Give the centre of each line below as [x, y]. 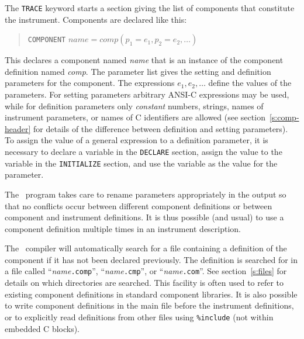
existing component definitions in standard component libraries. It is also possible [151, 294]
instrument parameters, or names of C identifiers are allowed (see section [135, 117]
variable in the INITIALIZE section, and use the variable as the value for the [141, 163]
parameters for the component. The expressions [90, 83]
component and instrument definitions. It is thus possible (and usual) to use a [144, 217]
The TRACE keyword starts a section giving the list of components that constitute [150, 8]
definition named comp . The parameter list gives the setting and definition [138, 71]
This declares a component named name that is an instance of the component [144, 60]
